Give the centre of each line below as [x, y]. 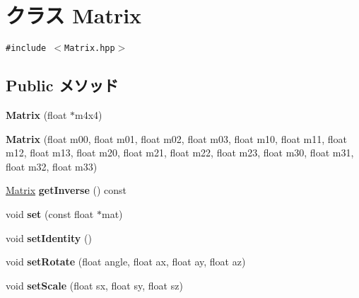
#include [26, 48]
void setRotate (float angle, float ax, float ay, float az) [126, 262]
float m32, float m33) [52, 166]
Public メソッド [62, 85]
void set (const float [50, 213]
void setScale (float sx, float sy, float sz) [94, 285]
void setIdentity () [49, 237]
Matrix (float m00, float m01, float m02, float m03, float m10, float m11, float [176, 138]
